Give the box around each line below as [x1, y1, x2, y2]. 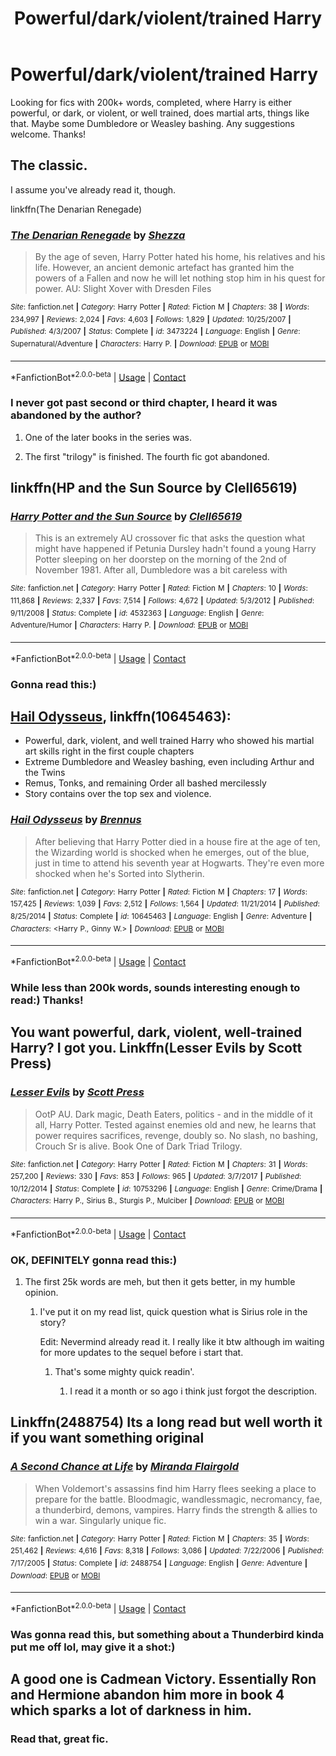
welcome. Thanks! [10, 128, 87, 140]
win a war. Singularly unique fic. [34, 1514, 167, 1526]
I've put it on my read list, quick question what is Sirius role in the [39, 1306, 308, 1318]
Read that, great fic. [10, 1732, 109, 1746]
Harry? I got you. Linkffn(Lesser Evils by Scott [10, 1040, 303, 1057]
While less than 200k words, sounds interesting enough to [10, 980, 301, 994]
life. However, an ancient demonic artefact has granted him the [34, 262, 295, 274]
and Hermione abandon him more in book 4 [10, 1687, 285, 1704]
